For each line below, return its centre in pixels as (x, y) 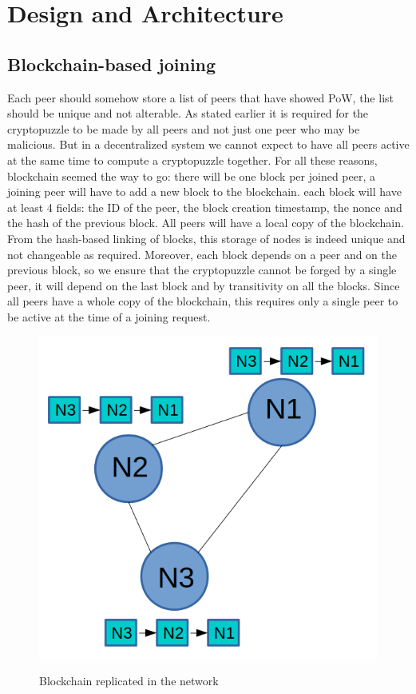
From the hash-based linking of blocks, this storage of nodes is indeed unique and (206, 238)
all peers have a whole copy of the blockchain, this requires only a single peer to (203, 301)
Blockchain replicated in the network (129, 681)
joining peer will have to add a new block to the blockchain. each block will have (204, 191)
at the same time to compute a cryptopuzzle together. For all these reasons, (192, 160)
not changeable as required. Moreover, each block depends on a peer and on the (202, 254)
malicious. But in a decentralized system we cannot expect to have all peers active (208, 144)
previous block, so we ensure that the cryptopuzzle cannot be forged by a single (202, 270)
